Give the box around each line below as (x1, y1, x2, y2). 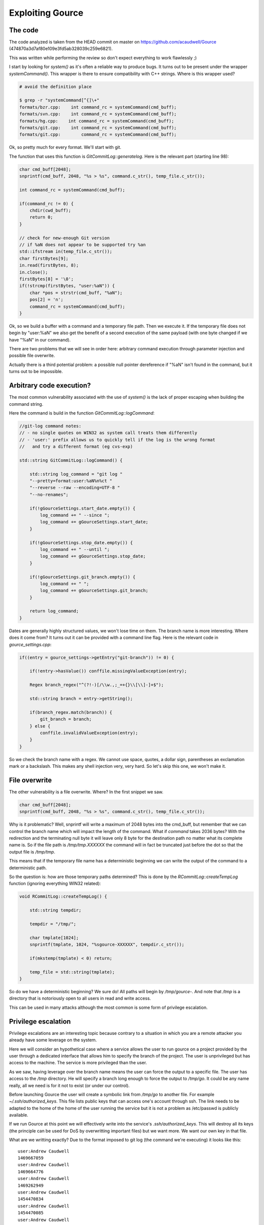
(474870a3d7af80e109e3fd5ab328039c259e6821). (9, 46, 113, 51)
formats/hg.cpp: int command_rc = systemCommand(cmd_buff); (19, 118, 175, 123)
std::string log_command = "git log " (29, 471, 123, 477)
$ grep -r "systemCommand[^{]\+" (19, 98, 100, 103)
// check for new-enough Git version (19, 235, 110, 241)
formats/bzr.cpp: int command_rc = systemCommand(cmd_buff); (19, 104, 177, 110)
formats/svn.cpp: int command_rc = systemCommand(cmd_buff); (19, 111, 177, 117)
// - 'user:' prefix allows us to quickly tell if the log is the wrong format (19, 437, 216, 442)
